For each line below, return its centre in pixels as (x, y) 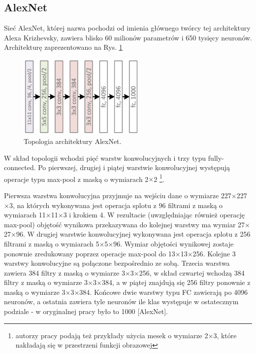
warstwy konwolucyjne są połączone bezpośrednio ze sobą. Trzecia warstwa (117, 263)
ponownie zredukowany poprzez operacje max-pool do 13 (90, 253)
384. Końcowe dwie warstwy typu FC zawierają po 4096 (164, 292)
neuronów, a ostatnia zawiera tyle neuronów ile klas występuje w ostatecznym (121, 301)
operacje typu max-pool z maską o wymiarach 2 (76, 179)
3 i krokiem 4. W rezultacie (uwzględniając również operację (154, 215)
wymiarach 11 (25, 215)
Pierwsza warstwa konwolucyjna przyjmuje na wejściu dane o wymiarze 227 (118, 195)
